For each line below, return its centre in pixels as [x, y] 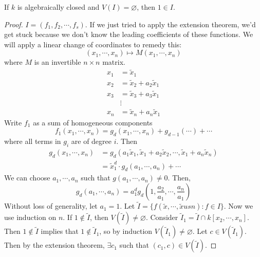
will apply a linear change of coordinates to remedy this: [93, 44]
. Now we [238, 206]
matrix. [114, 62]
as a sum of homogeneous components [93, 122]
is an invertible [58, 62]
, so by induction [126, 231]
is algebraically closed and [58, 7]
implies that [60, 231]
